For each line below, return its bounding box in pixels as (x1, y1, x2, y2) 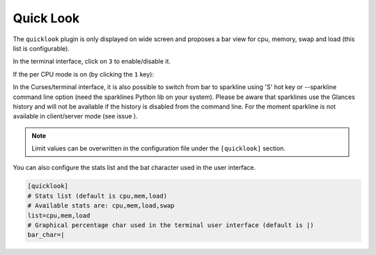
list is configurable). (13, 44, 70, 52)
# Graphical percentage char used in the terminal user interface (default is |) (27, 222, 315, 229)
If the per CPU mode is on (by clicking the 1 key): (13, 70, 155, 78)
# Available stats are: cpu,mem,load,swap (27, 202, 175, 210)
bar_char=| (27, 231, 65, 239)
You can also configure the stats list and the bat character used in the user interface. (13, 164, 256, 172)
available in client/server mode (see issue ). (13, 112, 139, 121)
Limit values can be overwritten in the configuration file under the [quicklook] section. (31, 144, 285, 153)
